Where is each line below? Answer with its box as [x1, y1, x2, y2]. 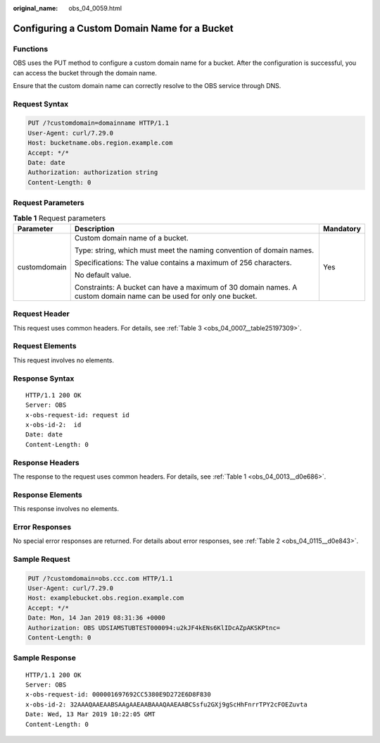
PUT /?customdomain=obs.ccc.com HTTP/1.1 [27, 575, 173, 582]
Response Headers [13, 458, 80, 467]
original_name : [13, 4, 58, 12]
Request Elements [13, 341, 77, 351]
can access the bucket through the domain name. [13, 68, 158, 77]
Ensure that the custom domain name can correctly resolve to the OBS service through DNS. [13, 81, 281, 90]
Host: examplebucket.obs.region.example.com [27, 594, 184, 602]
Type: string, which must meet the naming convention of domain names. [74, 245, 315, 255]
